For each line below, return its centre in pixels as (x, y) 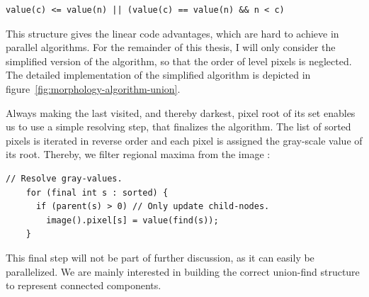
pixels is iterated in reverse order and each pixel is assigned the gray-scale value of (184, 140)
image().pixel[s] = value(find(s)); (132, 220)
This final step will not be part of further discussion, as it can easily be (160, 257)
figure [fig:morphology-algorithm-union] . (93, 88)
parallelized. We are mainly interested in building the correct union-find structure (183, 271)
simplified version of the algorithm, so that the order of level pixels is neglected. (179, 61)
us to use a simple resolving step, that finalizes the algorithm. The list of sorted (178, 127)
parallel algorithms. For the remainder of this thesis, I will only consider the (171, 47)
